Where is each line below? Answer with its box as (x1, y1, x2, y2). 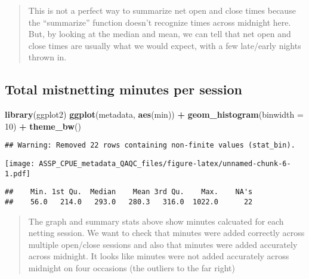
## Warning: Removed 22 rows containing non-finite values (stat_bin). (5, 141, 295, 150)
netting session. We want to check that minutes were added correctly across (28, 226, 305, 239)
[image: (5, 160, 35, 168)
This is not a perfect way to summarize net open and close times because (28, 4, 296, 16)
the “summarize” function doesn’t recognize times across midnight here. (28, 16, 291, 28)
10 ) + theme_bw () (5, 119, 81, 132)
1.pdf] (5, 169, 30, 178)
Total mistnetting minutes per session (5, 80, 242, 99)
